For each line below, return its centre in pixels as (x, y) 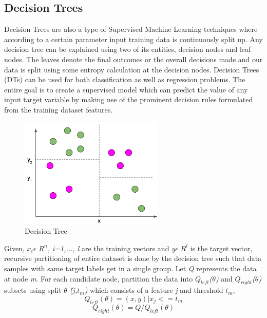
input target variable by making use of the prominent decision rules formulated (129, 99)
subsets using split (33, 290)
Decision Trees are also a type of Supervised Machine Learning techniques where (131, 29)
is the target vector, (221, 248)
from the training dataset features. (59, 109)
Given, (14, 248)
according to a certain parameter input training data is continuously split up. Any (133, 39)
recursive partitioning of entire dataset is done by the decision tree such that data (133, 258)
